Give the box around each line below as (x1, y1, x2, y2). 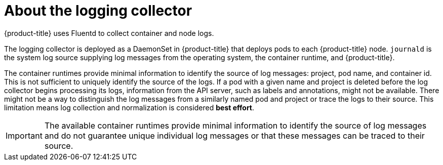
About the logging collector (4, 2, 192, 19)
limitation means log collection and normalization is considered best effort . (4, 103, 255, 112)
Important (6, 130, 43, 141)
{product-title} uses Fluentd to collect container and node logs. (4, 28, 214, 37)
